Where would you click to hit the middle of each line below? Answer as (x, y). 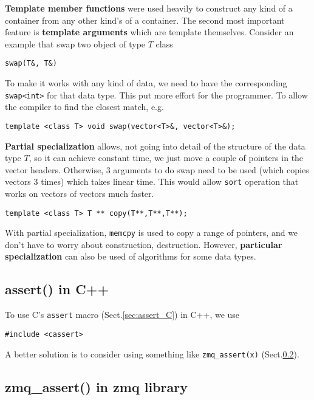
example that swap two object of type (75, 43)
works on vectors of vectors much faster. (80, 193)
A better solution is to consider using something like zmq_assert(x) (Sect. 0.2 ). (152, 353)
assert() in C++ (57, 289)
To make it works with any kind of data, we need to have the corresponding (146, 83)
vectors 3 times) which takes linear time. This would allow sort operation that (152, 181)
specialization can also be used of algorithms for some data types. (131, 256)
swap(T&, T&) (31, 64)
